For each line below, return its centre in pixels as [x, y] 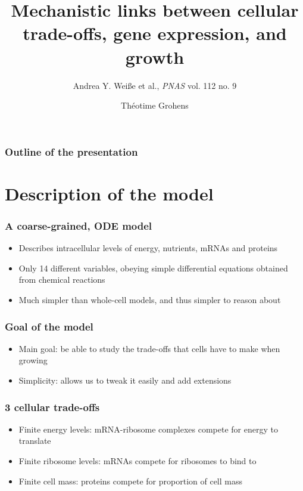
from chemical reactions [62, 280]
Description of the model [109, 193]
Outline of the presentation [71, 151]
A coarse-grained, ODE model [79, 225]
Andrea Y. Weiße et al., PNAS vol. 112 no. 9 [155, 85]
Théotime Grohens [155, 105]
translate [35, 441]
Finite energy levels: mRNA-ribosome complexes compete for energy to [148, 429]
